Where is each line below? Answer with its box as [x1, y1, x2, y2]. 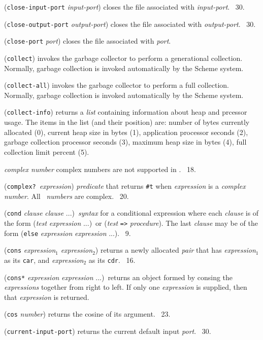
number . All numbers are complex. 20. [4, 190, 129, 201]
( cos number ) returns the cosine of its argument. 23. [4, 309, 171, 319]
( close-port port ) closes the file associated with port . [4, 36, 171, 46]
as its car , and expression [4, 254, 84, 265]
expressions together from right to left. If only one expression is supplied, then [4, 282, 247, 292]
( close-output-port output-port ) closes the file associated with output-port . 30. [4, 18, 256, 29]
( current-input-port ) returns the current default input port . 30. [4, 326, 211, 336]
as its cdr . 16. [88, 254, 136, 265]
